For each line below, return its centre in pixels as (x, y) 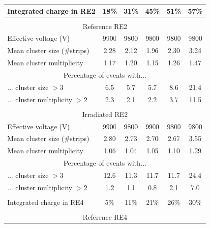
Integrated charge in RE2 (52, 11)
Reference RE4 (105, 217)
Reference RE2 (105, 26)
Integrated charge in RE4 (45, 202)
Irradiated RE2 (105, 114)
